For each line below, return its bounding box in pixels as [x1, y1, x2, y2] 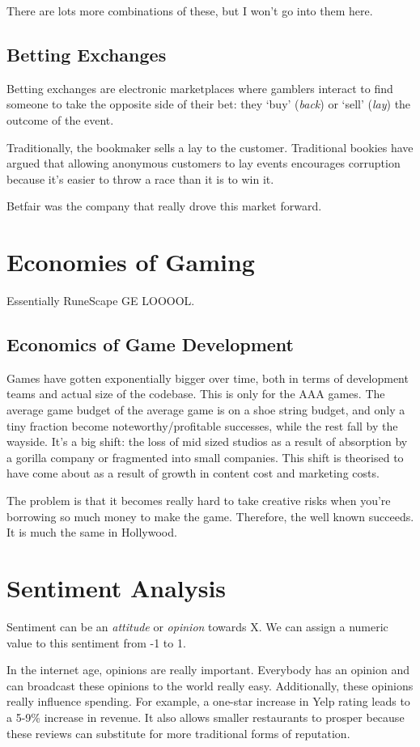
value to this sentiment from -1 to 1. [6, 634, 186, 651]
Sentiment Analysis [6, 571, 227, 604]
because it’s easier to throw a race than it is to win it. [6, 170, 274, 187]
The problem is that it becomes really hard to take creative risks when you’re [6, 492, 391, 509]
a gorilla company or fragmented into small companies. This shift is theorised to [6, 448, 404, 465]
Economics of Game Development [6, 332, 294, 357]
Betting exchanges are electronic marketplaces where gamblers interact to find [6, 79, 393, 96]
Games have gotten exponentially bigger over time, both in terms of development [6, 369, 409, 386]
